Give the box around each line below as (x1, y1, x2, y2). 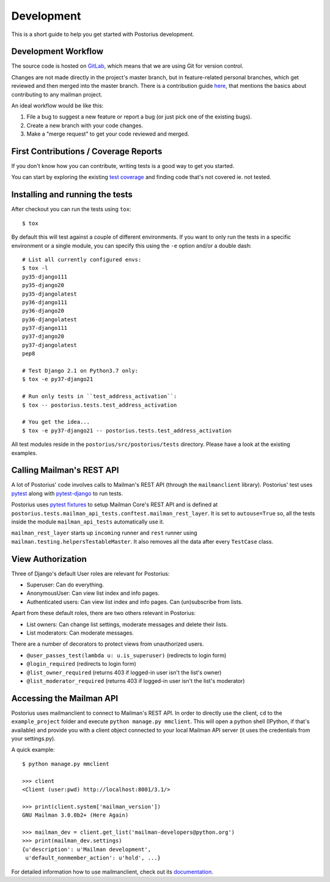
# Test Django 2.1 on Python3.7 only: (22, 367, 139, 374)
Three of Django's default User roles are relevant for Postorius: (11, 570, 170, 577)
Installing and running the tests (11, 189, 133, 200)
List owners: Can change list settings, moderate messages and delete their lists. (26, 621, 228, 628)
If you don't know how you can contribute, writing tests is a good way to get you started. (11, 162, 235, 170)
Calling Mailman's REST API (11, 465, 119, 476)
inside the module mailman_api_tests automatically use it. (11, 518, 164, 525)
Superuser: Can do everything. (26, 581, 104, 589)
